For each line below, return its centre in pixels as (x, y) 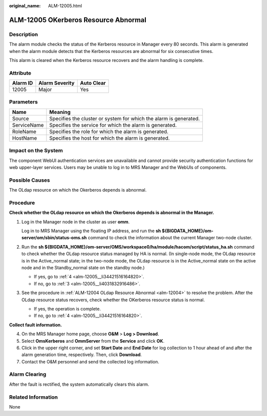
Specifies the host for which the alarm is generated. (110, 138)
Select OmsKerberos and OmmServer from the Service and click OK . (93, 341)
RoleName (24, 131)
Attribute (20, 73)
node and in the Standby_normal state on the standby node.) (83, 267)
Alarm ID (22, 83)
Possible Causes (30, 180)
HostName (24, 138)
